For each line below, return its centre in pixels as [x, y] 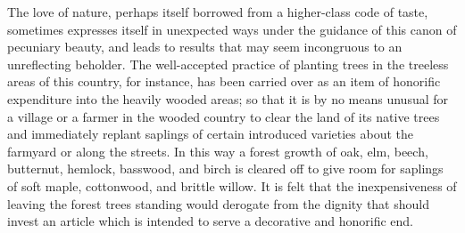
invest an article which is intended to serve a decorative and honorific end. [210, 221]
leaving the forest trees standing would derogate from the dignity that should [218, 203]
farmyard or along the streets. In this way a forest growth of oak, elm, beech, [218, 151]
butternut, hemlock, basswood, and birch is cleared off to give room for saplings [225, 169]
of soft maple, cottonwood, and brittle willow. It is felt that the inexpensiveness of [232, 185]
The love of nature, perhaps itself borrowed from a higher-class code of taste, [218, 12]
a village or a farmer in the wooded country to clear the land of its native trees [224, 116]
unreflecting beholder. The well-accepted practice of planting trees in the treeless [228, 64]
